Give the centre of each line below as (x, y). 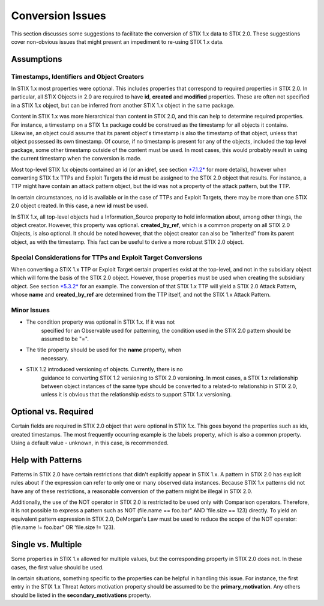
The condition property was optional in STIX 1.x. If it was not (100, 322)
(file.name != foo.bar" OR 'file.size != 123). (63, 527)
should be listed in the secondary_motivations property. (81, 595)
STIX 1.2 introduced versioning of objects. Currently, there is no (104, 369)
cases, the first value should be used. (58, 567)
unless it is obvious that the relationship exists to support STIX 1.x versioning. (136, 395)
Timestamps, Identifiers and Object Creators (77, 76)
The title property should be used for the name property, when (104, 350)
